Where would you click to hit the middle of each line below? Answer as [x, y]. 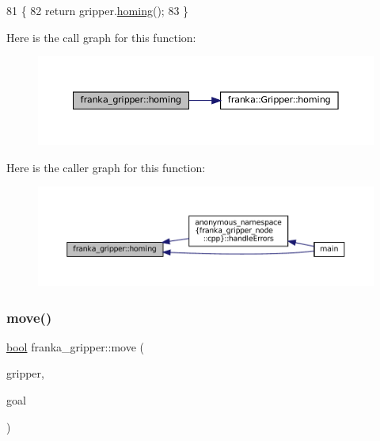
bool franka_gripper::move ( [76, 346]
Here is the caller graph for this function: [106, 167]
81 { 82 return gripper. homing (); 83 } [98, 10]
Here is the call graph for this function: [101, 37]
